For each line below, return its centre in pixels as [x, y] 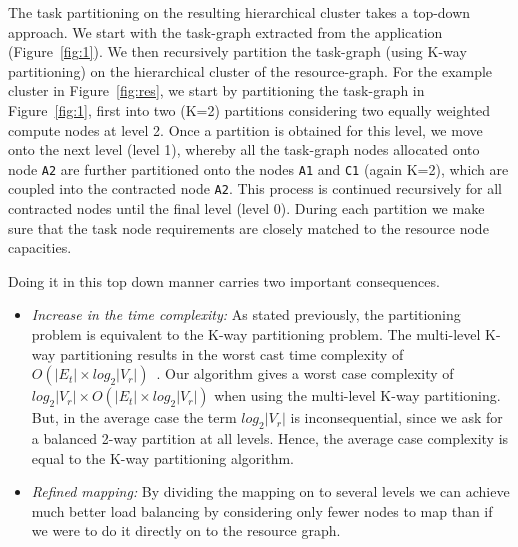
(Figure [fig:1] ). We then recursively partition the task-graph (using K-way [237, 51]
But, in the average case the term [134, 417]
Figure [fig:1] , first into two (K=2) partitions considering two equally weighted [249, 109]
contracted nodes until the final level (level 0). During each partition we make [246, 208]
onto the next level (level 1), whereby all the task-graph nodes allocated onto [244, 149]
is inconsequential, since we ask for [396, 417]
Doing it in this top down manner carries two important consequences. [224, 280]
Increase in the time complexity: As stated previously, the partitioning [246, 314]
